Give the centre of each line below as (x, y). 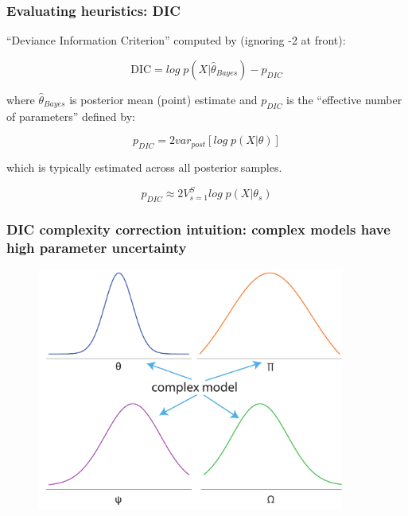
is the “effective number (344, 99)
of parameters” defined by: (71, 116)
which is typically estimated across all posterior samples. (144, 167)
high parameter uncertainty (97, 247)
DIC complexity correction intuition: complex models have (198, 229)
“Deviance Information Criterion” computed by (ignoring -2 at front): (176, 40)
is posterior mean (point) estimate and (163, 99)
